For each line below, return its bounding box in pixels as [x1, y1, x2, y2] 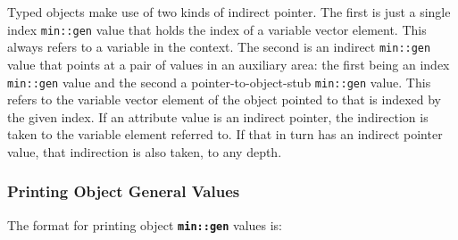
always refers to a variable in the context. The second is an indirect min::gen [7, 37, 431, 56]
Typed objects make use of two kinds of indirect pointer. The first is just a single [7, 3, 451, 21]
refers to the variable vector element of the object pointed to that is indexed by [7, 90, 442, 109]
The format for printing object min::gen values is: [7, 215, 283, 234]
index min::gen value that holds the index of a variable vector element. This [7, 20, 427, 38]
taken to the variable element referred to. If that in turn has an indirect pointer [7, 125, 443, 144]
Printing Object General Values [7, 180, 240, 203]
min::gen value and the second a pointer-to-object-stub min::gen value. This [7, 72, 431, 91]
